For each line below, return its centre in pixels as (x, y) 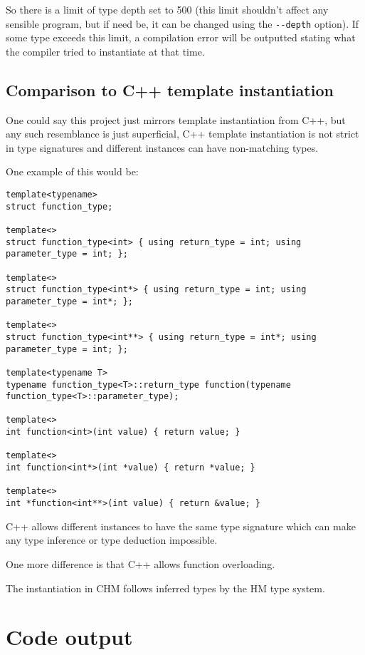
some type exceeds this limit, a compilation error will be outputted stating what (181, 37)
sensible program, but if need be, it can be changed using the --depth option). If (182, 23)
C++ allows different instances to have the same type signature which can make (181, 526)
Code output (69, 637)
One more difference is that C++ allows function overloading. (141, 563)
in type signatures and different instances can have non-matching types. (162, 147)
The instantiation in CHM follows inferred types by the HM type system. (165, 588)
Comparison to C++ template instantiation (170, 89)
